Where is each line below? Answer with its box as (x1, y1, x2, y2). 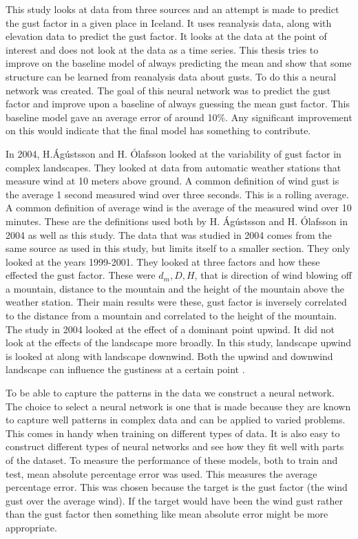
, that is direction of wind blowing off (194, 268, 352, 282)
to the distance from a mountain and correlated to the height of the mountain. (6, 308, 337, 323)
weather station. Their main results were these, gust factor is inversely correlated (6, 295, 347, 309)
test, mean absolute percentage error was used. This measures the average (6, 466, 317, 480)
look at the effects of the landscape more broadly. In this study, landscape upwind (6, 335, 352, 350)
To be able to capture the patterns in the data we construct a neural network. (6, 385, 335, 400)
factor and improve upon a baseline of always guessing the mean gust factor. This (6, 96, 350, 111)
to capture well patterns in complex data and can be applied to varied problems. (6, 412, 346, 427)
